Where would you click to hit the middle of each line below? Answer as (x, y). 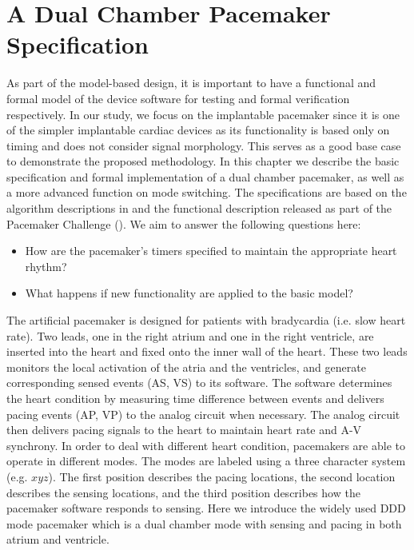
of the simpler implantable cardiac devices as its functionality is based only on (198, 130)
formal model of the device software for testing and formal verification (178, 98)
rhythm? (46, 266)
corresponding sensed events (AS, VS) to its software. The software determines (199, 383)
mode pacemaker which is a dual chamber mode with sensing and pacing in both (204, 523)
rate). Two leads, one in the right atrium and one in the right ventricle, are (190, 335)
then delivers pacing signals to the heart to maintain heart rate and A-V (184, 430)
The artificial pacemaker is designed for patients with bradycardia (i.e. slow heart (206, 320)
